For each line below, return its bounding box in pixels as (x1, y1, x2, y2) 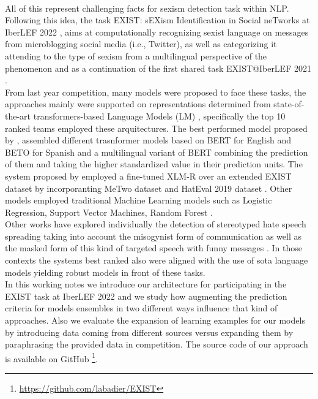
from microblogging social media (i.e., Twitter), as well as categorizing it (5, 37, 277, 50)
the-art (5, 109, 31, 122)
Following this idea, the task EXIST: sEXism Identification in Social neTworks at (5, 13, 310, 26)
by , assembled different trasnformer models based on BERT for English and (5, 134, 292, 146)
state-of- (273, 97, 305, 110)
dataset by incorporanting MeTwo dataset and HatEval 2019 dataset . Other (5, 181, 292, 194)
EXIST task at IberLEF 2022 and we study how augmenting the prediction (5, 289, 287, 302)
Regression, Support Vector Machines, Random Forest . (5, 205, 213, 218)
